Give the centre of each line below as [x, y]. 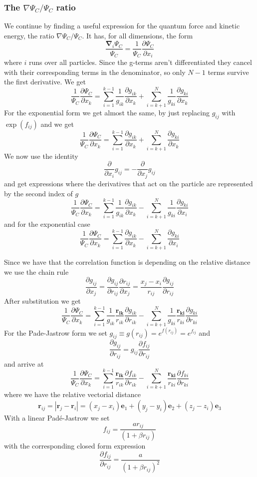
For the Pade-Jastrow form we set [56, 332]
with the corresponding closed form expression [75, 445]
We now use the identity [41, 156]
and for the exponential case [47, 224]
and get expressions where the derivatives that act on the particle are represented [128, 183]
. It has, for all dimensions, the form [137, 35]
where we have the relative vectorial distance [72, 394]
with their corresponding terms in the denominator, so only [95, 72]
